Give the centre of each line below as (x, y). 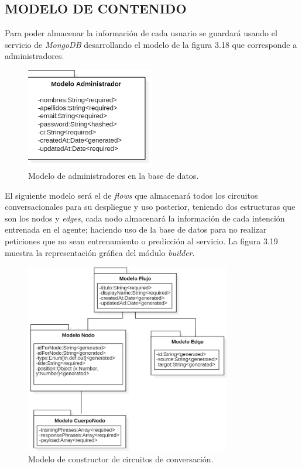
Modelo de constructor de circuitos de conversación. (121, 459)
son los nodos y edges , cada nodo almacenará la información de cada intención (145, 218)
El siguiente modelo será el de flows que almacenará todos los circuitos (131, 195)
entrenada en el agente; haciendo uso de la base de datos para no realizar (136, 229)
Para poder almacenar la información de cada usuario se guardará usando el (141, 33)
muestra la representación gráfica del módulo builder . (100, 252)
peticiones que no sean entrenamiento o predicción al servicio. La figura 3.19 (141, 241)
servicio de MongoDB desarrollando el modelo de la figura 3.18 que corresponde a (151, 44)
